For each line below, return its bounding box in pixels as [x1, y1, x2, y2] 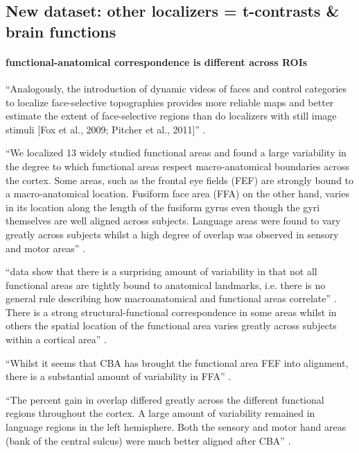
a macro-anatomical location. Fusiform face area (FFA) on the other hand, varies [6, 186, 349, 201]
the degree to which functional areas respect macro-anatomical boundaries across [6, 158, 350, 173]
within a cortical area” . [6, 332, 107, 347]
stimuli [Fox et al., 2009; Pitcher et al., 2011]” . [6, 122, 206, 136]
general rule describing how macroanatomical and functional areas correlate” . [6, 291, 337, 306]
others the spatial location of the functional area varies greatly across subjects [6, 318, 337, 333]
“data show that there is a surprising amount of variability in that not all [6, 264, 317, 279]
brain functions [6, 20, 116, 42]
